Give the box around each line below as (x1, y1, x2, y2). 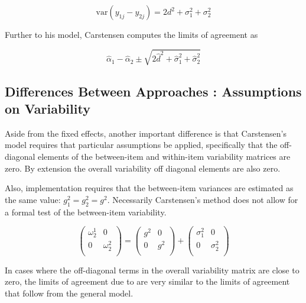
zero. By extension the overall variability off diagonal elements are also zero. (5, 162, 281, 174)
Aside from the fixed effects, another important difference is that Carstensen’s (5, 127, 287, 139)
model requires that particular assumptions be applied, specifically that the (5, 138, 278, 151)
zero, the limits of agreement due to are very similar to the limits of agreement (5, 275, 290, 288)
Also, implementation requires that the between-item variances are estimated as (5, 182, 294, 194)
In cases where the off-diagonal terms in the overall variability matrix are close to (5, 263, 300, 276)
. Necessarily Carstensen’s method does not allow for (107, 193, 298, 205)
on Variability (5, 99, 90, 117)
